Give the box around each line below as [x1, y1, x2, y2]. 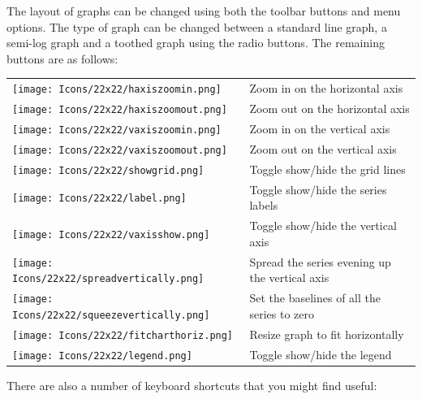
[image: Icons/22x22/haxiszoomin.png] [12, 84, 222, 96]
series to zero [249, 305, 314, 322]
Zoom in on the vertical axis [249, 119, 390, 137]
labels [249, 197, 278, 214]
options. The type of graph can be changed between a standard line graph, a [6, 18, 387, 35]
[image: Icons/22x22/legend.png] [12, 349, 192, 362]
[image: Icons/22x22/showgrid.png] [12, 164, 205, 176]
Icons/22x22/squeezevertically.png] [12, 309, 210, 321]
